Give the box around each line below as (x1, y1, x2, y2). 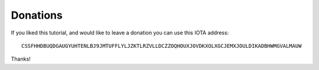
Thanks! (11, 55, 31, 62)
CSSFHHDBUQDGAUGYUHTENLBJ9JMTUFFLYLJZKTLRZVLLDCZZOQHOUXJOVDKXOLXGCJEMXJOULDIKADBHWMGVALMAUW (21, 43, 302, 49)
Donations (11, 9, 63, 22)
